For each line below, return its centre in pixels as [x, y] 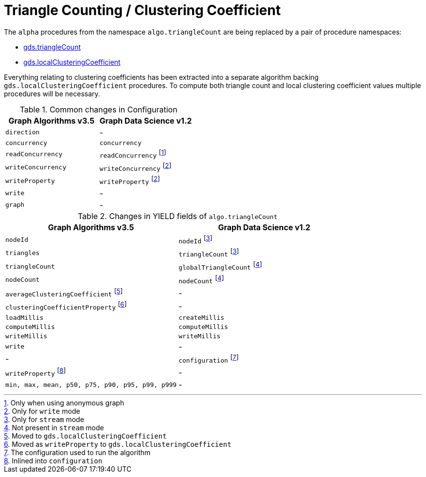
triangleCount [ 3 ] [209, 253]
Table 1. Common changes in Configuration [98, 109]
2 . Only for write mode [42, 411]
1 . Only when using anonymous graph [64, 403]
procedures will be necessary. [52, 93]
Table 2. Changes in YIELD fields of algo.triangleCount [177, 216]
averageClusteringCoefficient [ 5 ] [64, 293]
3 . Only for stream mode [44, 420]
